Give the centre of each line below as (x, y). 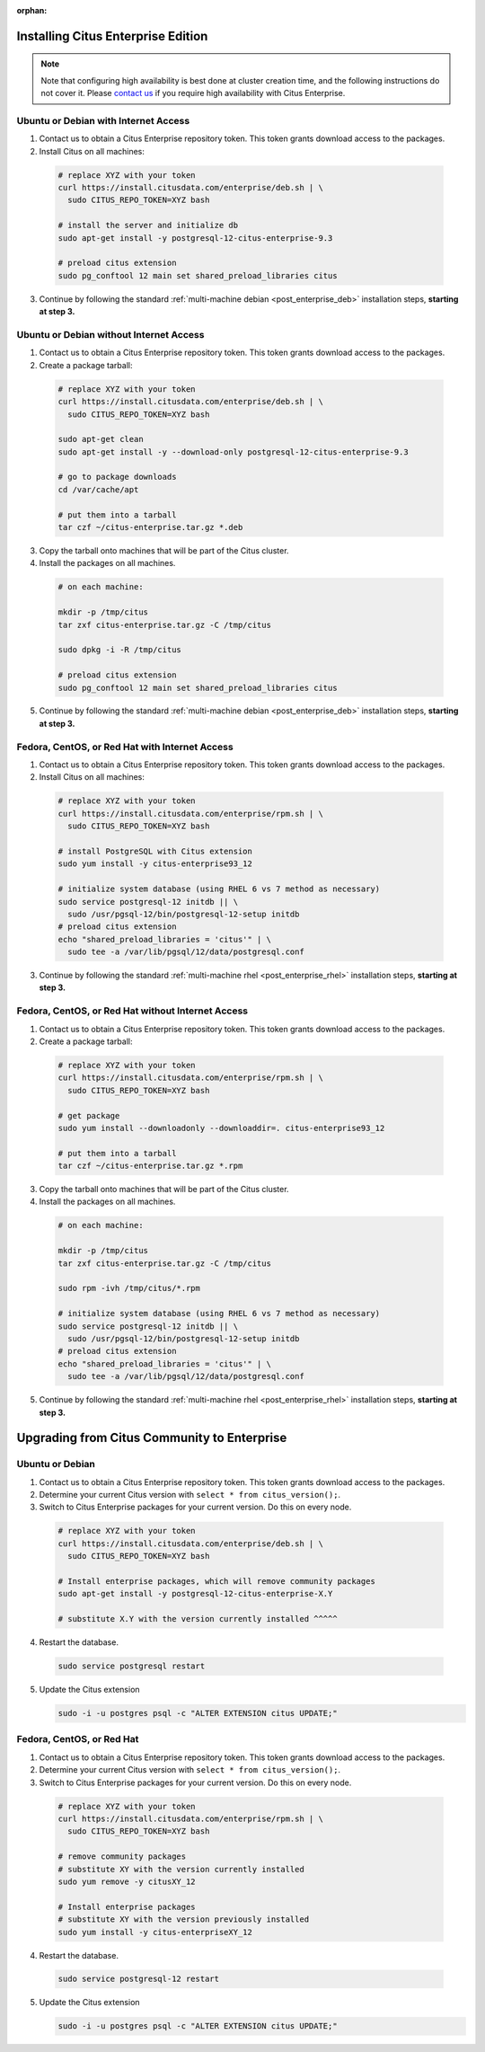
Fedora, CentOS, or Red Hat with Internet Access (125, 747)
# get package (89, 1115)
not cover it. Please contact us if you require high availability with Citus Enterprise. (193, 93)
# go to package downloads (117, 477)
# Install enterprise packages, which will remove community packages (217, 1581)
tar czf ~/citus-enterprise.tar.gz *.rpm (150, 1166)
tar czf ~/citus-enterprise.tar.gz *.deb (150, 527)
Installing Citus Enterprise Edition (112, 36)
